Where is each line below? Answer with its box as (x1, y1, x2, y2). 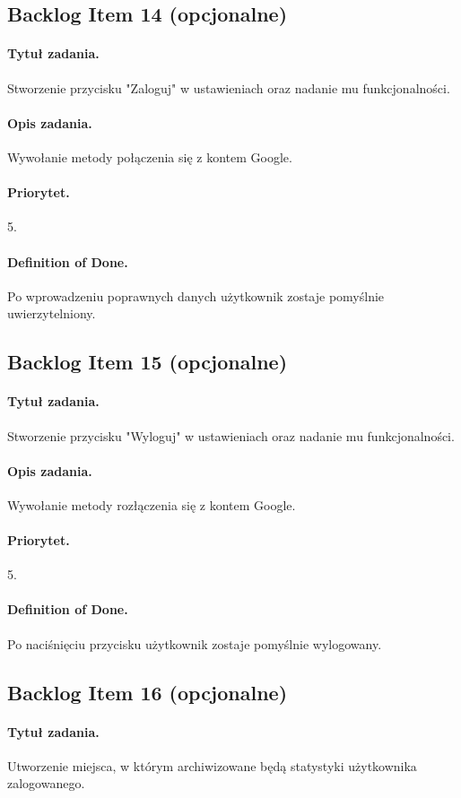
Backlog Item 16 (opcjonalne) (7, 678, 288, 706)
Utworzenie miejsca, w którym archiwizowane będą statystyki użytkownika (7, 756, 417, 775)
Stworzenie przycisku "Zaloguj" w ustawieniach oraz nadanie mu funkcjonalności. (7, 78, 450, 97)
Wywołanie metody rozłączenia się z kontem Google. (7, 495, 296, 514)
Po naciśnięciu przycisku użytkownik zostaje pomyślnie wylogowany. (7, 634, 382, 653)
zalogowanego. (7, 774, 85, 793)
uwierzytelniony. (7, 304, 96, 323)
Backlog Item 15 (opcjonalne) (7, 348, 288, 376)
